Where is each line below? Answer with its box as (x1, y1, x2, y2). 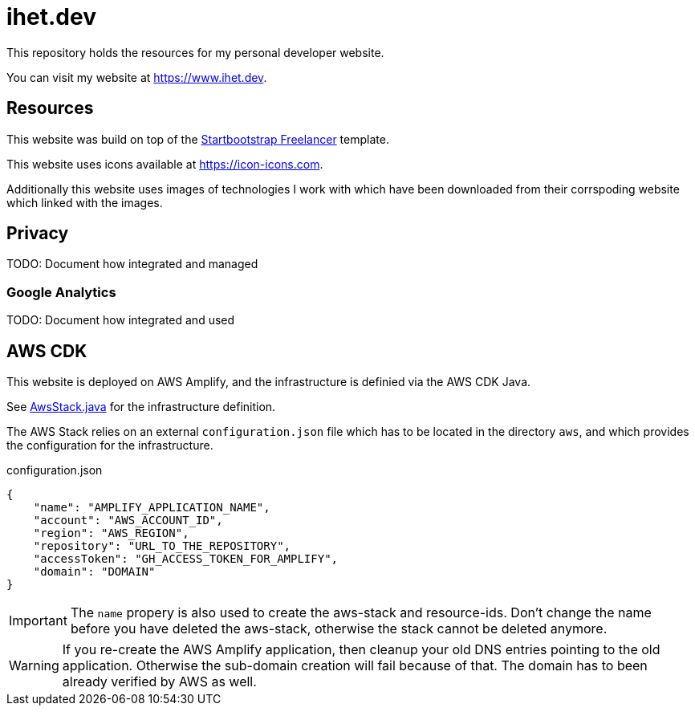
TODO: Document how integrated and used (6, 313, 235, 328)
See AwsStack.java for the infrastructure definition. (6, 400, 276, 414)
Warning (9, 657, 59, 674)
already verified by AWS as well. (62, 673, 257, 690)
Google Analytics (6, 283, 116, 300)
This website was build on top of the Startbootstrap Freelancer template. (6, 132, 389, 146)
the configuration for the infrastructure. (6, 438, 213, 453)
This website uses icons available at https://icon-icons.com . (6, 157, 323, 171)
